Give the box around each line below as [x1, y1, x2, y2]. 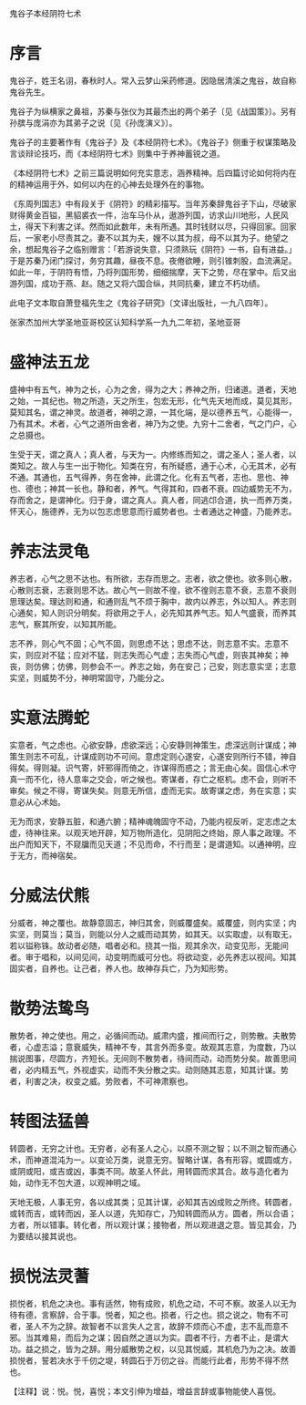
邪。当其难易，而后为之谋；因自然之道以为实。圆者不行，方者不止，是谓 [9, 1332, 280, 1343]
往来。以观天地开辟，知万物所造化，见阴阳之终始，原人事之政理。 [40, 827, 289, 838]
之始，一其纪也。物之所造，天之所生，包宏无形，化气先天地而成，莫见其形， [9, 395, 297, 406]
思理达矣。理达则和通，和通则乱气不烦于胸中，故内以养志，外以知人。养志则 [9, 595, 297, 606]
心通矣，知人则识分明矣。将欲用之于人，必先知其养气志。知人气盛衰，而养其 [9, 607, 297, 618]
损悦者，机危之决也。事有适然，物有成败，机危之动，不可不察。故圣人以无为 [9, 1297, 297, 1308]
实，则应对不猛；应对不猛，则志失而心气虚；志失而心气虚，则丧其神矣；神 [9, 649, 289, 660]
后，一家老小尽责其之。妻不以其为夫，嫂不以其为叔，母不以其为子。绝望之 [9, 232, 289, 243]
